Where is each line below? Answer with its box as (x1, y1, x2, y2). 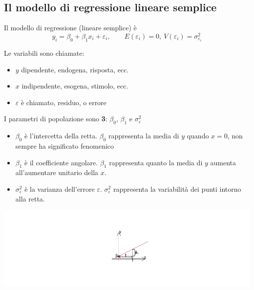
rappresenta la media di (108, 131, 179, 141)
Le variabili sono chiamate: (4, 47, 85, 58)
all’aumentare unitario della (15, 167, 99, 178)
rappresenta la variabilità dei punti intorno (113, 183, 241, 194)
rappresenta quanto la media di (109, 157, 203, 167)
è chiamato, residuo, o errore (21, 97, 106, 107)
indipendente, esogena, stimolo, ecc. (21, 81, 128, 91)
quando (187, 131, 209, 141)
